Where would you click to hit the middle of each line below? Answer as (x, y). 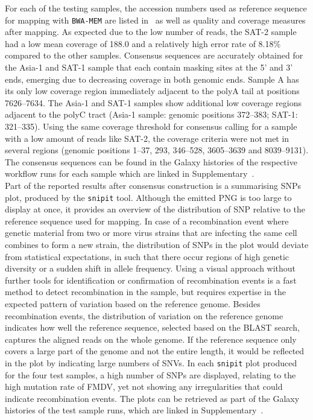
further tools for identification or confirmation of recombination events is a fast (151, 280)
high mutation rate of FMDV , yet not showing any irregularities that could (144, 387)
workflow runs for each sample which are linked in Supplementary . (130, 173)
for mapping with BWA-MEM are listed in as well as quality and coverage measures (155, 20)
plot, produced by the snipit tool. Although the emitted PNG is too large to (148, 197)
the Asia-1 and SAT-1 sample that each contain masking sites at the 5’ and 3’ (149, 67)
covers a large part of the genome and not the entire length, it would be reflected (155, 351)
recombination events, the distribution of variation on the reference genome (144, 315)
